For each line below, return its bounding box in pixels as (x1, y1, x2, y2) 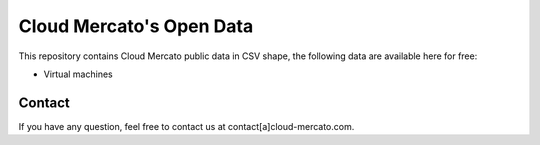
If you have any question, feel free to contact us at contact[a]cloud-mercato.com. (18, 120, 355, 132)
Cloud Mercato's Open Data (18, 15, 254, 37)
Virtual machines (43, 68, 114, 80)
